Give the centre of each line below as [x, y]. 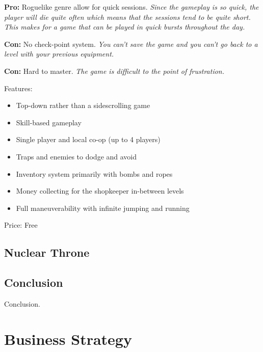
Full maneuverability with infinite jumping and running [103, 208]
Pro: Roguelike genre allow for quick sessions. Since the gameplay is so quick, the [131, 7]
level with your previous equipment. [59, 54]
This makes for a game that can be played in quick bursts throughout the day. [125, 27]
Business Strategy [68, 339]
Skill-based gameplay [49, 122]
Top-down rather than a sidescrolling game [83, 105]
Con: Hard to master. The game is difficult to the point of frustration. [114, 71]
